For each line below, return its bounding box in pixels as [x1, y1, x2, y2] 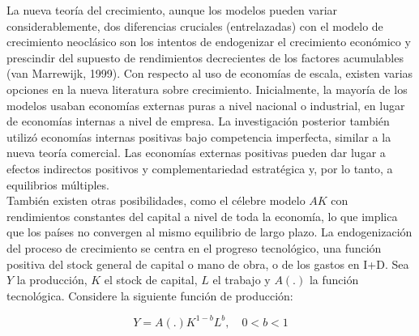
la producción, [16, 271, 88, 288]
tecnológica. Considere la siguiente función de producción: [6, 287, 293, 304]
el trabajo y [212, 271, 271, 288]
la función [309, 271, 359, 288]
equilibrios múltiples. [6, 176, 109, 193]
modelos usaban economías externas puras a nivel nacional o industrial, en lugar [6, 96, 405, 113]
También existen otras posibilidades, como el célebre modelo [6, 192, 306, 209]
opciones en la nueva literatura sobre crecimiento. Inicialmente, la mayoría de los [6, 80, 408, 97]
